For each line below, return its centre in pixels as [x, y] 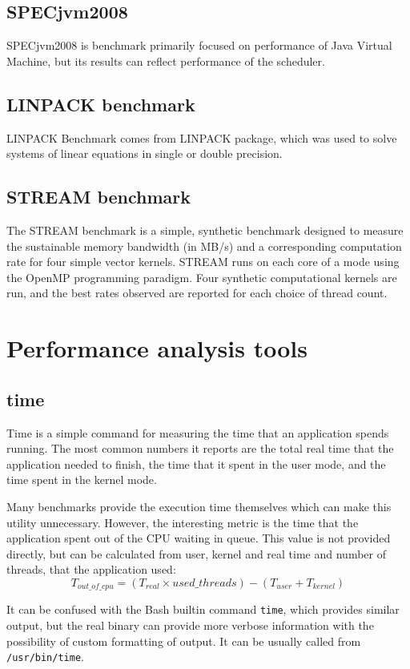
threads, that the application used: [91, 569]
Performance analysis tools [157, 348]
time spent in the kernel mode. [82, 480]
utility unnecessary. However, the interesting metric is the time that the [183, 522]
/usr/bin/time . [45, 657]
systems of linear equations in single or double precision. [145, 153]
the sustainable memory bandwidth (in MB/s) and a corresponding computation [204, 246]
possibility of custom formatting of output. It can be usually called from [184, 641]
